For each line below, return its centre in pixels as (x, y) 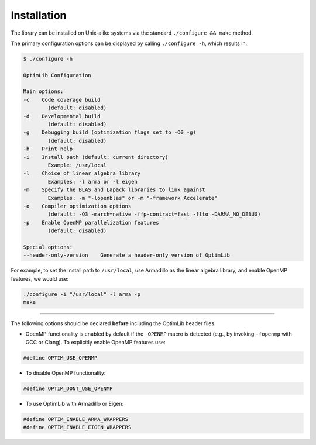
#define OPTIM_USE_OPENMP (60, 358)
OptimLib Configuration (57, 75)
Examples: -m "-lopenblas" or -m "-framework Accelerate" (133, 198)
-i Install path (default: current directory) (96, 157)
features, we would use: (40, 278)
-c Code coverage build (62, 100)
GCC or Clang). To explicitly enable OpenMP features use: (95, 342)
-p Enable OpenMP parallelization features (91, 222)
